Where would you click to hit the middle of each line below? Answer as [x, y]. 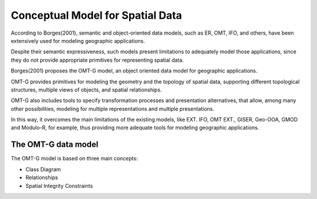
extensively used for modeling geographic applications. [78, 41]
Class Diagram [43, 169]
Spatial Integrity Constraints [59, 185]
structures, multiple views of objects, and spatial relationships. [86, 90]
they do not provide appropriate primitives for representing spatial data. [97, 60]
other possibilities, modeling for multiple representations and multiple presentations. [112, 109]
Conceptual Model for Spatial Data [96, 15]
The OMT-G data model [55, 145]
